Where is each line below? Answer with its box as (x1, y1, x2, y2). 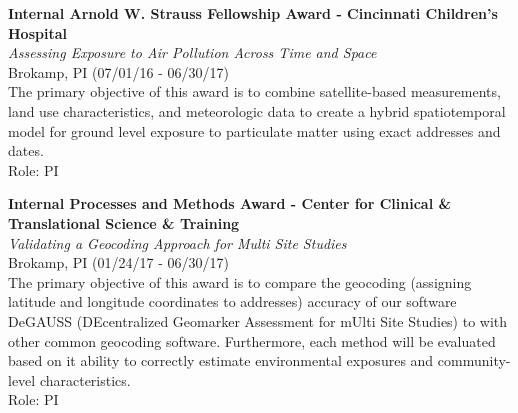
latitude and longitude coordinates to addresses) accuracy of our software (8, 291, 457, 312)
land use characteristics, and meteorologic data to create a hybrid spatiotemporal (8, 100, 506, 121)
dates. (8, 140, 44, 161)
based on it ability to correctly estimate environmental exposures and (8, 350, 434, 371)
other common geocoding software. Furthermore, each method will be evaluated (8, 330, 496, 351)
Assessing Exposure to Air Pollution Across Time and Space (8, 42, 377, 63)
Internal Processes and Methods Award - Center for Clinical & (8, 193, 451, 214)
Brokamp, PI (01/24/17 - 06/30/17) (8, 252, 229, 273)
